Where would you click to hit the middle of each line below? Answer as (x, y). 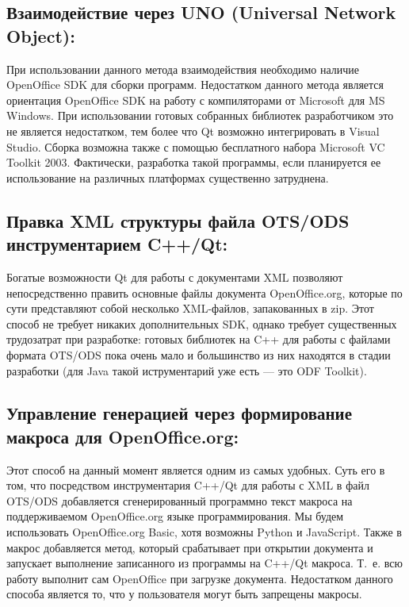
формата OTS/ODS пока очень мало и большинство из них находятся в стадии (199, 354)
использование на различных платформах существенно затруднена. (168, 177)
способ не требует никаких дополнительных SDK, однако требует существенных (202, 323)
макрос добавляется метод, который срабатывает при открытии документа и (190, 547)
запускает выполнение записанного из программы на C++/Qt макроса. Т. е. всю (204, 563)
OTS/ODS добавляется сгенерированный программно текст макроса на (180, 500)
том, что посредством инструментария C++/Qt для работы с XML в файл (188, 485)
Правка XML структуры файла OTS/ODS (178, 220)
